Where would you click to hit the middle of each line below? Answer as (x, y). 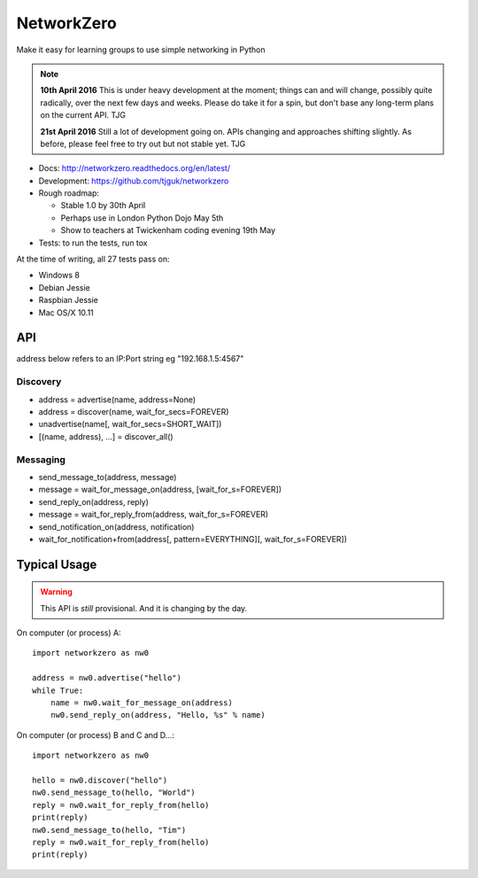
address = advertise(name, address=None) (117, 400)
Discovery (39, 382)
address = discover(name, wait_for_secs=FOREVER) (134, 412)
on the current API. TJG (83, 115)
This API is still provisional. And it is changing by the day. (144, 608)
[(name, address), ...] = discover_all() (106, 436)
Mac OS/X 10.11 (66, 312)
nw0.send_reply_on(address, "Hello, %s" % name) (158, 715)
